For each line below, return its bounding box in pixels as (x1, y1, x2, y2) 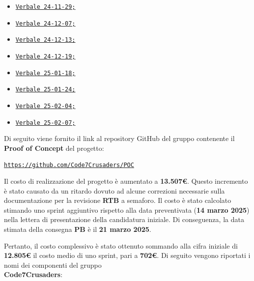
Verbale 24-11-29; (15, 3, 76, 10)
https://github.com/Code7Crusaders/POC (4, 162, 134, 169)
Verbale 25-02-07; (15, 119, 76, 126)
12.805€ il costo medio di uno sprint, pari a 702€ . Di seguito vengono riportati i (4, 250, 251, 260)
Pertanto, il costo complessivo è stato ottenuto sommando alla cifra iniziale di (4, 240, 238, 251)
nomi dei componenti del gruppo (4, 259, 102, 270)
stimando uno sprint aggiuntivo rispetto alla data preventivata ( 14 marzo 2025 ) (4, 204, 250, 215)
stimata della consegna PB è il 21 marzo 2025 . (4, 224, 151, 234)
